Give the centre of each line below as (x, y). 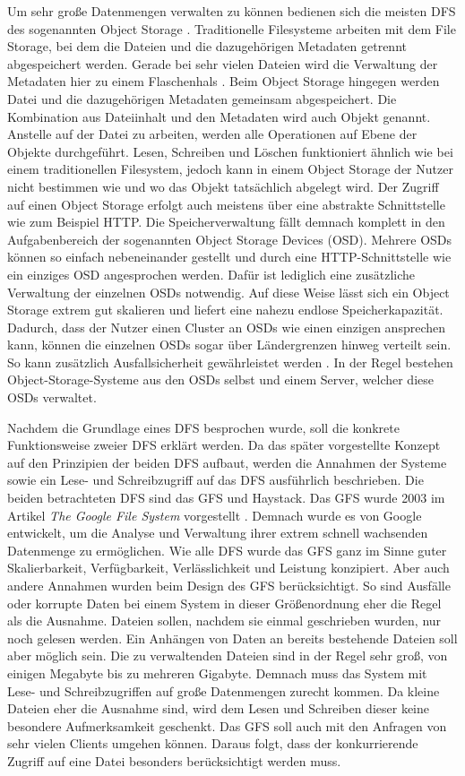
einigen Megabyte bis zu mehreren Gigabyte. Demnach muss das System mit (217, 673)
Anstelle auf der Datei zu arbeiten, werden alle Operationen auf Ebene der (212, 134)
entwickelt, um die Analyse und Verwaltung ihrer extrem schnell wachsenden (218, 533)
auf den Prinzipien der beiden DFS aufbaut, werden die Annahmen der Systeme (227, 462)
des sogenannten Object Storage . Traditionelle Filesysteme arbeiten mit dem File (232, 28)
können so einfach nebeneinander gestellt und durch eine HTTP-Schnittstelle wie (229, 257)
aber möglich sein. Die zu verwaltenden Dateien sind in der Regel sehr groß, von (228, 655)
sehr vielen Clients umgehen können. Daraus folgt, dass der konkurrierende (213, 743)
